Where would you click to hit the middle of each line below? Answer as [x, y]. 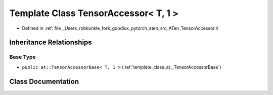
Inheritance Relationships [51, 42]
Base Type [22, 57]
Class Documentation [44, 81]
